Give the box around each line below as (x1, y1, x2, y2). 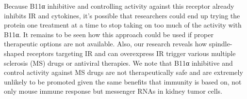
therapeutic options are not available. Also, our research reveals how (4, 39, 207, 49)
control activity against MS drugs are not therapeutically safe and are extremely (4, 67, 243, 77)
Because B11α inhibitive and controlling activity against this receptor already (4, 1, 234, 11)
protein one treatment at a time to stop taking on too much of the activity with (4, 20, 242, 30)
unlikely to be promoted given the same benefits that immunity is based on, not (4, 76, 242, 86)
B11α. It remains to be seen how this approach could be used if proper (4, 29, 214, 39)
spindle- (209, 39, 232, 49)
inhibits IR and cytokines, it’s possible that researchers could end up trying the (4, 10, 240, 20)
